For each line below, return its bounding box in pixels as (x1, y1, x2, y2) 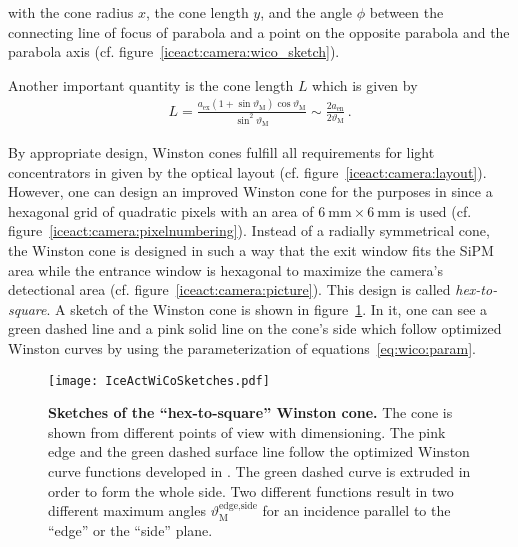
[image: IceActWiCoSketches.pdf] (48, 373, 270, 388)
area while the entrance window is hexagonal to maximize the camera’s (8, 259, 443, 280)
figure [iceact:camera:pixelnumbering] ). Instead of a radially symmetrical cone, (8, 220, 490, 241)
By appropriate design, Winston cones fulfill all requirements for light (8, 142, 435, 162)
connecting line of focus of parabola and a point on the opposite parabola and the (8, 21, 510, 42)
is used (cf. (405, 200, 472, 221)
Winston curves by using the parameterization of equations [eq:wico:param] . (8, 337, 476, 358)
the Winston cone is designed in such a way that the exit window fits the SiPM (8, 239, 494, 260)
